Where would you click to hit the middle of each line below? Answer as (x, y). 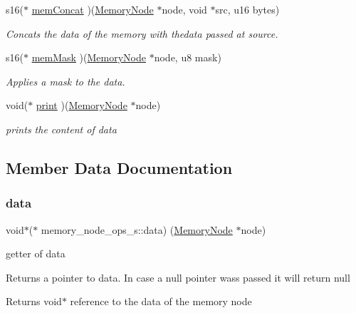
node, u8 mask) (188, 57)
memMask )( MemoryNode (89, 57)
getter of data (36, 253)
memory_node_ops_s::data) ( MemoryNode (137, 229)
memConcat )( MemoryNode (93, 9)
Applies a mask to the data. (66, 81)
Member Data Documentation (119, 167)
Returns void (34, 301)
